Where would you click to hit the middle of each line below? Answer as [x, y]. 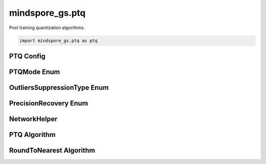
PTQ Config [27, 56]
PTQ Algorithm [33, 135]
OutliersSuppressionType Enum [59, 87]
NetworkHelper [33, 119]
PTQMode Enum [34, 72]
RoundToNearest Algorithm [52, 150]
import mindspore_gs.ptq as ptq [59, 40]
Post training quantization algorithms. [47, 28]
